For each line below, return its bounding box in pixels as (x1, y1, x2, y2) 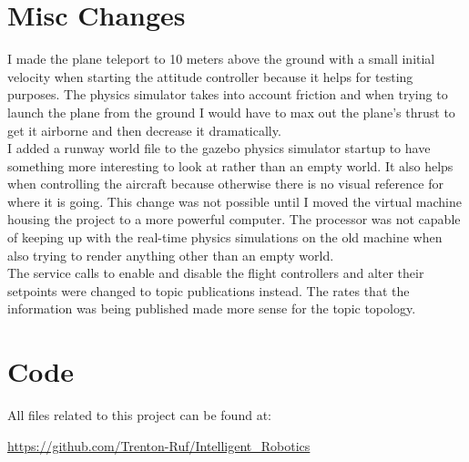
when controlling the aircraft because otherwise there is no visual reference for (7, 174, 444, 193)
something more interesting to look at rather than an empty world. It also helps (7, 156, 454, 175)
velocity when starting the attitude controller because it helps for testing (7, 67, 413, 86)
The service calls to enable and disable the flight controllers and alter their (7, 263, 424, 282)
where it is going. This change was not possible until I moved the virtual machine (7, 191, 462, 210)
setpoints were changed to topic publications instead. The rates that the (7, 281, 410, 300)
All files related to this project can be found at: (7, 406, 271, 425)
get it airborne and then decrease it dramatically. (7, 120, 281, 139)
